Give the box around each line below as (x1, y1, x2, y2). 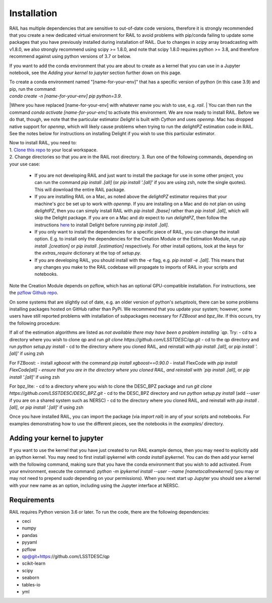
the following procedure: (9, 320, 60, 326)
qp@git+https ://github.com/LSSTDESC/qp (22, 553, 110, 559)
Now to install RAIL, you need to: (9, 140, 77, 146)
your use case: (9, 161, 40, 167)
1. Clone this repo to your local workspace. (9, 147, 98, 153)
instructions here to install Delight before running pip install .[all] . (34, 222, 169, 228)
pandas (22, 532, 38, 538)
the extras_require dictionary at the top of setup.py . (34, 250, 142, 256)
